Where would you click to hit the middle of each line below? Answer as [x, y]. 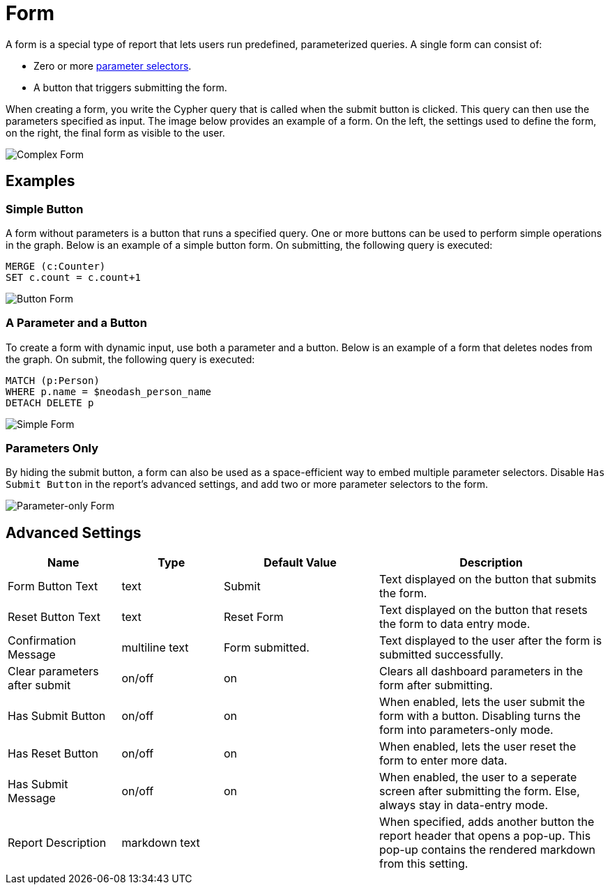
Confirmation [42, 641]
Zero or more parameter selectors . [113, 66]
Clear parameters [53, 672]
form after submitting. [436, 685]
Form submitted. [267, 648]
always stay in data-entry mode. [464, 805]
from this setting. [424, 864]
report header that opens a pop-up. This [485, 836]
